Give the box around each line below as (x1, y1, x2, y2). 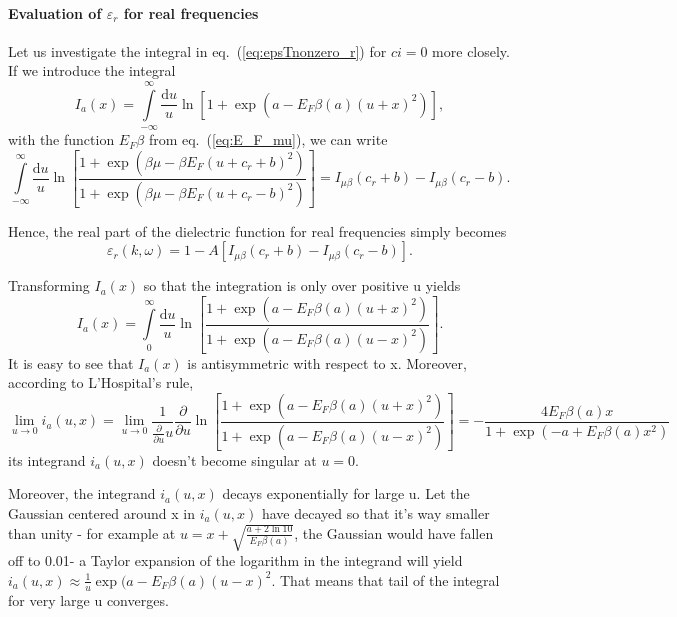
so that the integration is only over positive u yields (143, 275, 461, 296)
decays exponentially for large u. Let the (222, 483, 470, 504)
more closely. (432, 40, 510, 61)
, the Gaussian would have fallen (294, 522, 494, 543)
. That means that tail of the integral (271, 569, 500, 590)
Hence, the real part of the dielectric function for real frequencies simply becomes (8, 220, 507, 241)
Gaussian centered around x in (8, 502, 196, 523)
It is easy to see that (8, 352, 134, 373)
